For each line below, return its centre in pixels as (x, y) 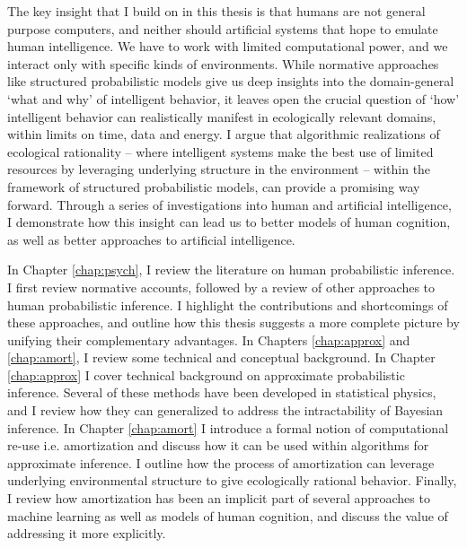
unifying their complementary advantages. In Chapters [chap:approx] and (209, 339)
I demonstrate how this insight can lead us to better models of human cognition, (229, 222)
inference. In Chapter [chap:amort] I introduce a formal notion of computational (228, 427)
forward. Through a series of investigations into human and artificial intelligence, (229, 204)
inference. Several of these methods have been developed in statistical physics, (222, 392)
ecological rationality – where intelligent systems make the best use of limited (220, 151)
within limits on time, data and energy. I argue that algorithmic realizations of (224, 134)
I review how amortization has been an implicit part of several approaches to (219, 498)
